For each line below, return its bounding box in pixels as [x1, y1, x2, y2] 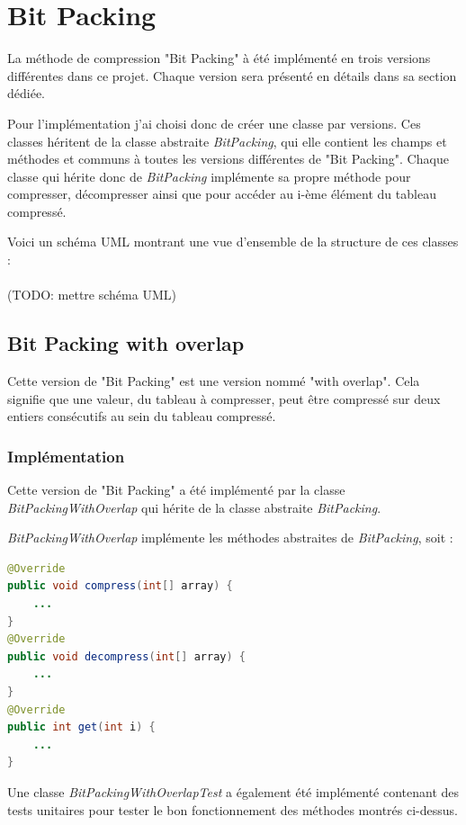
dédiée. [7, 84, 45, 103]
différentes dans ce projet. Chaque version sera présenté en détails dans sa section [7, 66, 457, 85]
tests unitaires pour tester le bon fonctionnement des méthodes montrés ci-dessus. [7, 800, 458, 819]
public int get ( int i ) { [7, 721, 156, 734]
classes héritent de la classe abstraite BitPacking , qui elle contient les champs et [7, 131, 447, 150]
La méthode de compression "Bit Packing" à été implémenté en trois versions [7, 49, 431, 67]
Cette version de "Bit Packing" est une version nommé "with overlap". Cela [7, 372, 420, 390]
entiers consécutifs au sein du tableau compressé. [7, 407, 276, 426]
